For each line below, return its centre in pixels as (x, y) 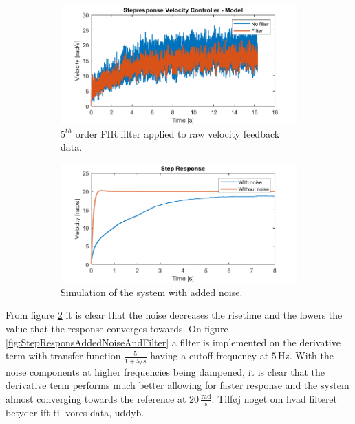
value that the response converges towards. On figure (117, 329)
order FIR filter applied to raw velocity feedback (177, 133)
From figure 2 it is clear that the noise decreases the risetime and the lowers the (174, 315)
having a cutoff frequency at (209, 356)
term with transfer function (63, 356)
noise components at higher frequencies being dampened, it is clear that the (165, 371)
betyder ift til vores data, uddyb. (75, 412)
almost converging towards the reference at (96, 398)
